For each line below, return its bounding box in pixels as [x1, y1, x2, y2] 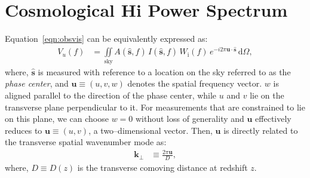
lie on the [250, 88, 284, 101]
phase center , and [5, 77, 69, 90]
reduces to [5, 124, 42, 136]
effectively [255, 112, 291, 125]
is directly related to [223, 124, 298, 136]
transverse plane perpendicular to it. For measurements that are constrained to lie [5, 100, 305, 113]
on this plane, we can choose [5, 112, 109, 125]
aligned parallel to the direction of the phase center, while [5, 88, 217, 101]
